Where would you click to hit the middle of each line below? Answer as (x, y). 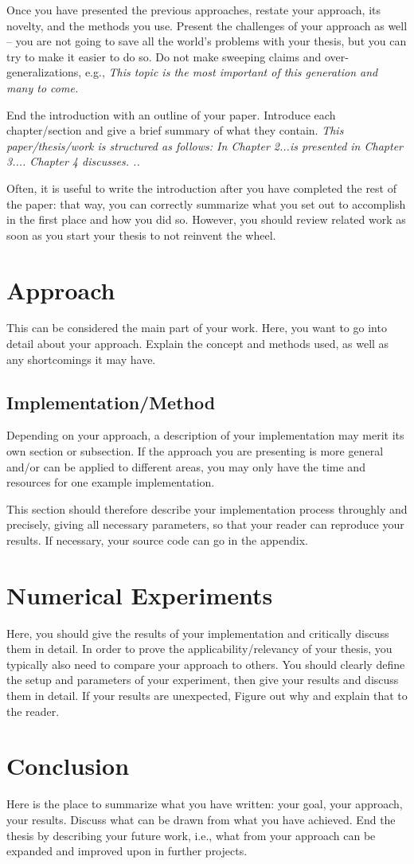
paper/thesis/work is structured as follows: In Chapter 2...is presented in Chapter (205, 145)
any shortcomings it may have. (81, 359)
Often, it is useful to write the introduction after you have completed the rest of (201, 188)
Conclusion (68, 766)
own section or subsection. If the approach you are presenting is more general (195, 451)
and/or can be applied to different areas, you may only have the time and (186, 466)
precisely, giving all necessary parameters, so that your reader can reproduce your (205, 524)
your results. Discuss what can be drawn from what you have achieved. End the (201, 819)
